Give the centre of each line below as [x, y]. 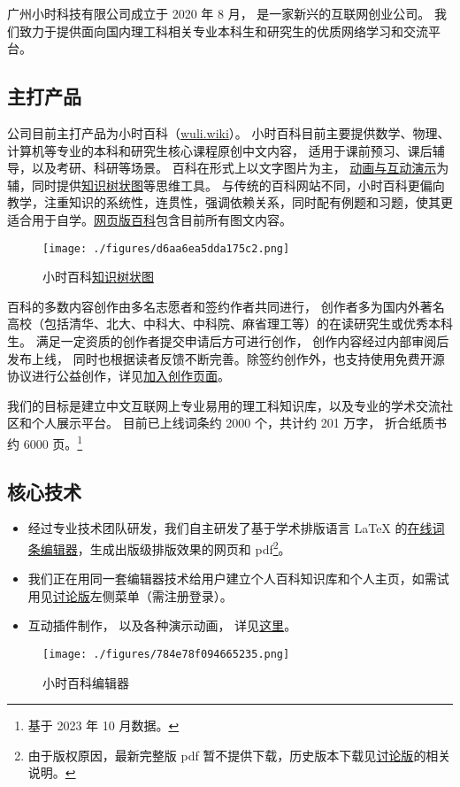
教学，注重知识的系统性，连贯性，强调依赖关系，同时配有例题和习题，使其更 [230, 202]
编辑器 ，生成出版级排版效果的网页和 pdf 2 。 [165, 548]
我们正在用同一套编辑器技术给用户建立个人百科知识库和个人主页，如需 [232, 579]
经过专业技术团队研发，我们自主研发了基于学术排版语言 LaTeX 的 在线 [230, 528]
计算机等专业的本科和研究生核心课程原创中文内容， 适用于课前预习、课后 [220, 150]
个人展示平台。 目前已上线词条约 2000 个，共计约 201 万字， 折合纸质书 [239, 423]
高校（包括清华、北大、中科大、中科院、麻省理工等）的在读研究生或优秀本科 [230, 324]
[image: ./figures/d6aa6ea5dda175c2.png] [166, 248]
